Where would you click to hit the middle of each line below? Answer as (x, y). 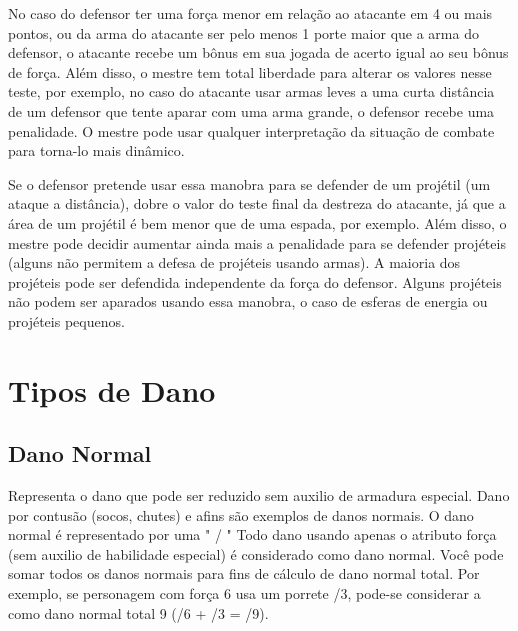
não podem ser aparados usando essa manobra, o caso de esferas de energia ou (248, 301)
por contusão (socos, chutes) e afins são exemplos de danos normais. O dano (241, 514)
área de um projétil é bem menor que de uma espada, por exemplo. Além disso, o (257, 222)
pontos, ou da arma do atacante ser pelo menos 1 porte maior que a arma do (243, 32)
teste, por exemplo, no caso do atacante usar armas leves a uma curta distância (251, 91)
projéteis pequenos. (66, 320)
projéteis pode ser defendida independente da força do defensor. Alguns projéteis (255, 281)
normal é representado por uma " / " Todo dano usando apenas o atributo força (252, 534)
